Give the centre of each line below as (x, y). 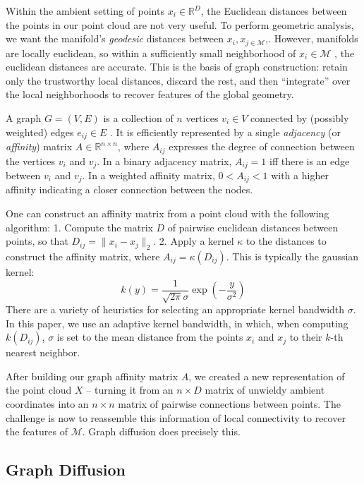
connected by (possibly (299, 118)
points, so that (37, 241)
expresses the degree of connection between (262, 146)
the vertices (31, 161)
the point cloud (39, 390)
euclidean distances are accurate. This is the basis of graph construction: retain (177, 67)
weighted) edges (40, 132)
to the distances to (286, 241)
